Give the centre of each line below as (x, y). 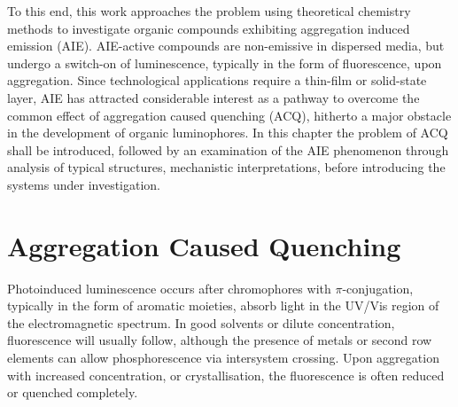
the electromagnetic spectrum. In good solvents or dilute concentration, (201, 322)
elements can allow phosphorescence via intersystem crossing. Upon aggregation (223, 358)
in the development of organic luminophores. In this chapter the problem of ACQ (228, 133)
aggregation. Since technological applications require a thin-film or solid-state (217, 80)
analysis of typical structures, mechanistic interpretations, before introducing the (226, 167)
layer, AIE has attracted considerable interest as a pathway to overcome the (213, 97)
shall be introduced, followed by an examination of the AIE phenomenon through (228, 149)
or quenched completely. (73, 392)
